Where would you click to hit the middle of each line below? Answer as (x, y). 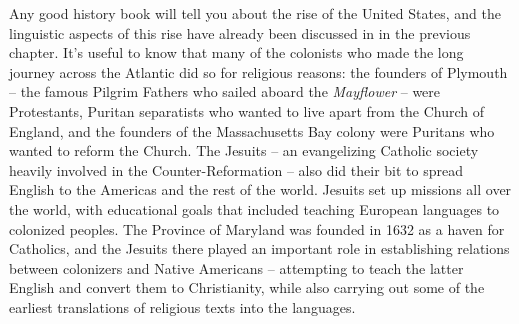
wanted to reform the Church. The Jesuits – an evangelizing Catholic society (244, 150)
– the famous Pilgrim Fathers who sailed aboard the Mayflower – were (225, 91)
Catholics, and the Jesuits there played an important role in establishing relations (259, 248)
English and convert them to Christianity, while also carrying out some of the (247, 287)
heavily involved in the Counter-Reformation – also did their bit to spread (236, 169)
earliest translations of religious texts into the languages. (182, 306)
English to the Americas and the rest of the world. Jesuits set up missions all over (260, 189)
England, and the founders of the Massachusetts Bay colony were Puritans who (252, 130)
